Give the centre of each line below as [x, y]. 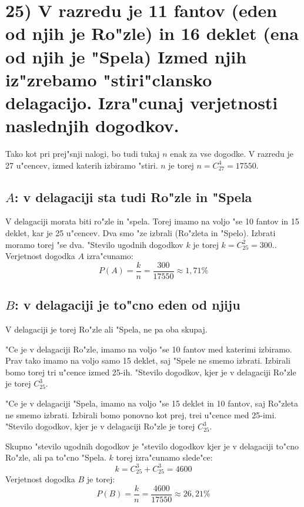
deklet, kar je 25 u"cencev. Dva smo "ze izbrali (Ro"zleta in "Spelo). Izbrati [141, 233]
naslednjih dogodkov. [92, 125]
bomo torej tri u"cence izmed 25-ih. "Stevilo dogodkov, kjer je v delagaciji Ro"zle [151, 372]
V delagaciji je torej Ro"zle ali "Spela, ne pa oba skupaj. [106, 329]
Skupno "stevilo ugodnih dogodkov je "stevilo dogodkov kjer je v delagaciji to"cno [152, 446]
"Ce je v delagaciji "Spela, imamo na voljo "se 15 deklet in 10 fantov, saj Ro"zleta [152, 403]
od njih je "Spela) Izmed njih [126, 56]
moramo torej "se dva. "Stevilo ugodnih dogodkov [94, 244]
